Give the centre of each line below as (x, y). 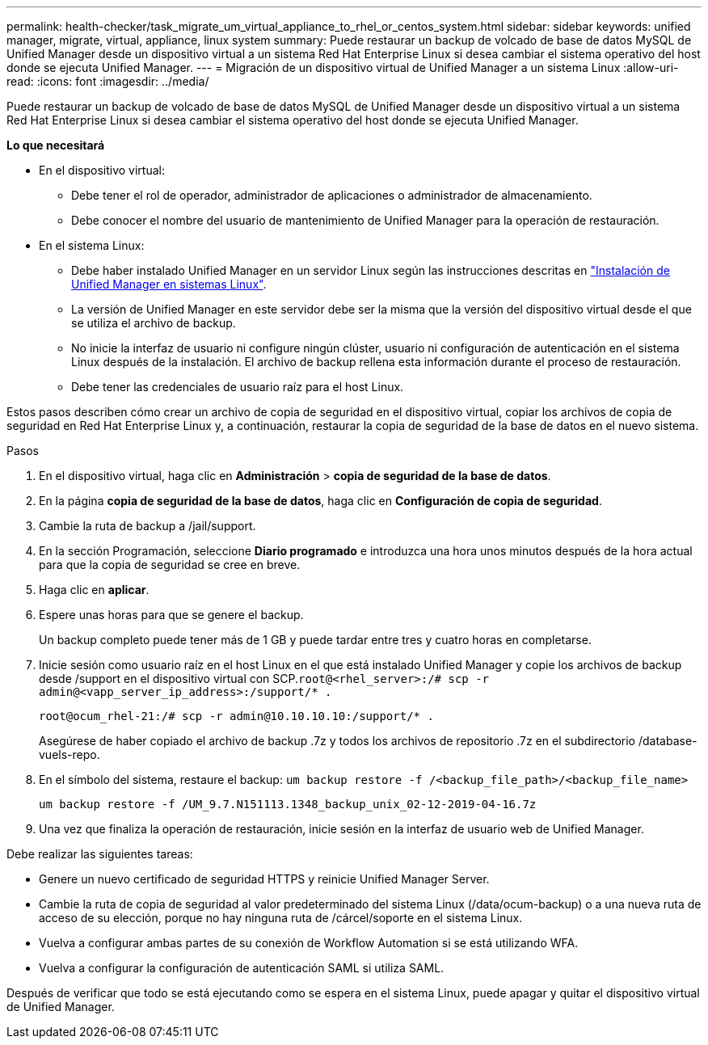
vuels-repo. (70, 754)
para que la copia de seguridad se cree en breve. (170, 565)
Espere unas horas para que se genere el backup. (171, 615)
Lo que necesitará (56, 145)
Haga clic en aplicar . (94, 590)
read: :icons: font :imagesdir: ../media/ (108, 81)
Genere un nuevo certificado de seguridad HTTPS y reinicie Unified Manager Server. (264, 879)
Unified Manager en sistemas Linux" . (169, 284)
